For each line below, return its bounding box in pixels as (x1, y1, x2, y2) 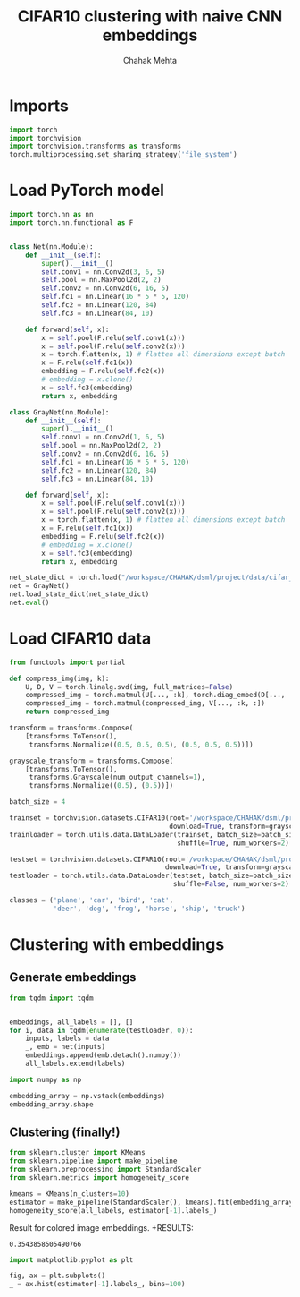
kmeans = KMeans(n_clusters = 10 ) (9, 1189, 129, 1199)
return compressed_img (25, 707, 110, 717)
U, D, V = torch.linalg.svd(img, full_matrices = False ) (25, 682, 234, 691)
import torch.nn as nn (9, 210, 94, 219)
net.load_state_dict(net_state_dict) (9, 590, 150, 599)
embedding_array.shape (9, 1099, 94, 1109)
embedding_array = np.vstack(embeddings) (9, 1091, 166, 1100)
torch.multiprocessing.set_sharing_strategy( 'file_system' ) (9, 150, 238, 159)
